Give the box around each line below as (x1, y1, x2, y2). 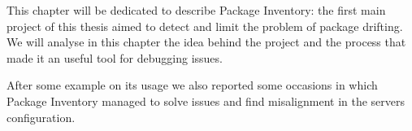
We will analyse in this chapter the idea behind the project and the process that (7, 33, 406, 50)
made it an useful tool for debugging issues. (7, 49, 223, 66)
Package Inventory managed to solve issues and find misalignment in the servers (7, 92, 405, 109)
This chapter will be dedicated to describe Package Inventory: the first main (7, 2, 386, 18)
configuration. (7, 108, 76, 125)
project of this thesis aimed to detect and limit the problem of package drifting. (7, 17, 403, 34)
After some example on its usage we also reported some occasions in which (7, 76, 378, 94)
